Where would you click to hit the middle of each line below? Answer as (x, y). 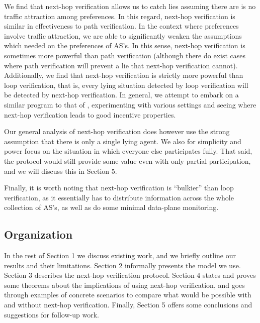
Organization (38, 234)
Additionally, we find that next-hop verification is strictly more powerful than (124, 75)
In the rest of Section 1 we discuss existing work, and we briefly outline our (120, 255)
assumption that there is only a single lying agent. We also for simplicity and (123, 141)
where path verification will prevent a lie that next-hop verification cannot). (121, 65)
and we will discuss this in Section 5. (61, 171)
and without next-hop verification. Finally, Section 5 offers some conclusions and (128, 305)
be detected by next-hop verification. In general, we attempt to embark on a (121, 95)
